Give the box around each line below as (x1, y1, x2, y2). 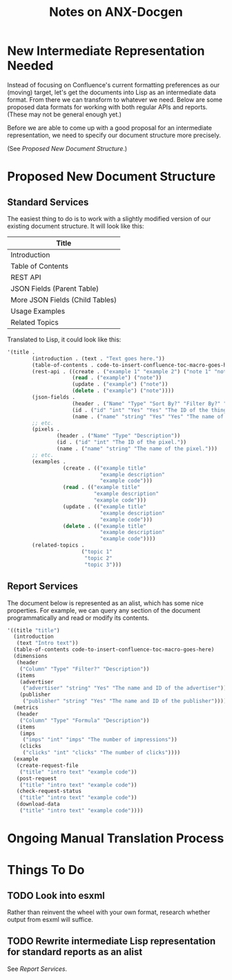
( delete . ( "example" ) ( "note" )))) (72, 387, 175, 395)
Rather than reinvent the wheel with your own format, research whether (7, 908, 211, 916)
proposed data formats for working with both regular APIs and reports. (7, 103, 208, 111)
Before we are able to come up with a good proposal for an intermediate (7, 123, 213, 132)
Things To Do (7, 862, 85, 878)
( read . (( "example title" (62, 484, 140, 491)
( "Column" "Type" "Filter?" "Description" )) (19, 666, 150, 672)
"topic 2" (84, 555, 113, 562)
